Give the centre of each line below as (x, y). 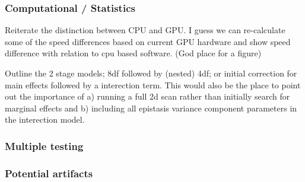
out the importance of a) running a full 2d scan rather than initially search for (147, 96)
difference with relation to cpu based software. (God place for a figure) (133, 53)
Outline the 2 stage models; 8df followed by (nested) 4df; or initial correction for (151, 73)
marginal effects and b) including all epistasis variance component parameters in (151, 108)
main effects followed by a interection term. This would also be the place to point (153, 84)
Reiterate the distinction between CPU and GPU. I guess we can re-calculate (145, 30)
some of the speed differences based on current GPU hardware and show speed (148, 41)
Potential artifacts (49, 173)
